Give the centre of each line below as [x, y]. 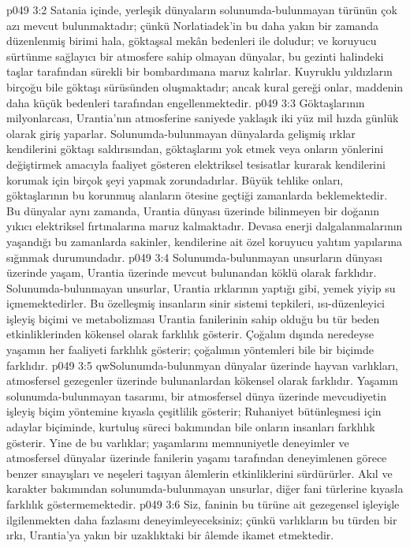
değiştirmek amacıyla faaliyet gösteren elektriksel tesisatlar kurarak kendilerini [196, 164]
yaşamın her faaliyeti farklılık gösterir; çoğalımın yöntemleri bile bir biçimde [190, 350]
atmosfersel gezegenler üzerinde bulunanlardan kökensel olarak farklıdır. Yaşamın [202, 380]
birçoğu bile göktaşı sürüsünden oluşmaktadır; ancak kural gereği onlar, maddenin [205, 86]
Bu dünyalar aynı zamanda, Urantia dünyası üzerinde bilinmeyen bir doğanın [193, 210]
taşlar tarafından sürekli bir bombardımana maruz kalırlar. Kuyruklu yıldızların [199, 71]
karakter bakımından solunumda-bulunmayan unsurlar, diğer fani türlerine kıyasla [205, 488]
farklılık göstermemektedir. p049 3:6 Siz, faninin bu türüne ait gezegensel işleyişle [203, 504]
